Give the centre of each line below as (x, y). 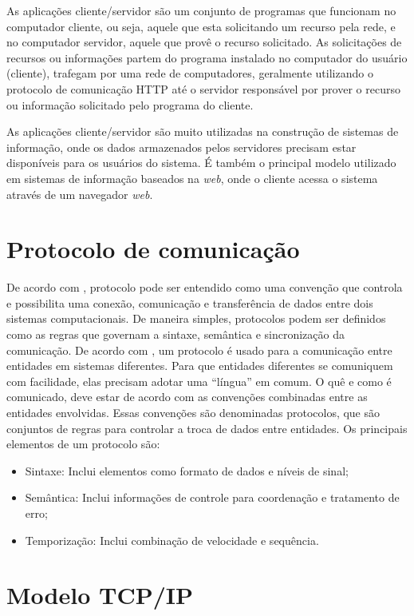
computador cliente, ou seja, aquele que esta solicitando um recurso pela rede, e (201, 26)
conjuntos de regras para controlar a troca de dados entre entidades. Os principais (207, 428)
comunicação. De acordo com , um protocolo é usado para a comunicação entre (199, 350)
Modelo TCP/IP (100, 595)
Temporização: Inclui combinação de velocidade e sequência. (172, 540)
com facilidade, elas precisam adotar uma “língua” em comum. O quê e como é (199, 381)
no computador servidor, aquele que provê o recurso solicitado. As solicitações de (204, 42)
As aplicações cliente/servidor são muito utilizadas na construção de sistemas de (203, 131)
